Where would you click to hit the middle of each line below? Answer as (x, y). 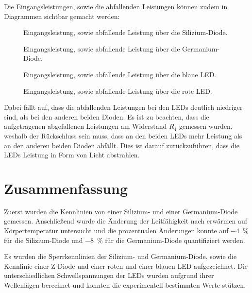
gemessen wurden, (206, 126)
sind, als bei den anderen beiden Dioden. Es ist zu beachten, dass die (107, 116)
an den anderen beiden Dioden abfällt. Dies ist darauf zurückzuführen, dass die (122, 145)
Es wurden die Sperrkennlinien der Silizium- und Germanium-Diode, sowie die (120, 256)
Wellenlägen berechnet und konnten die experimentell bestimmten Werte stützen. (125, 285)
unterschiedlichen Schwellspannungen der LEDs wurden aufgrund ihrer (109, 275)
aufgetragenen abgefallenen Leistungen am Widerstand (85, 126)
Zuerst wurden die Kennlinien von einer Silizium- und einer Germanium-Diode (121, 211)
